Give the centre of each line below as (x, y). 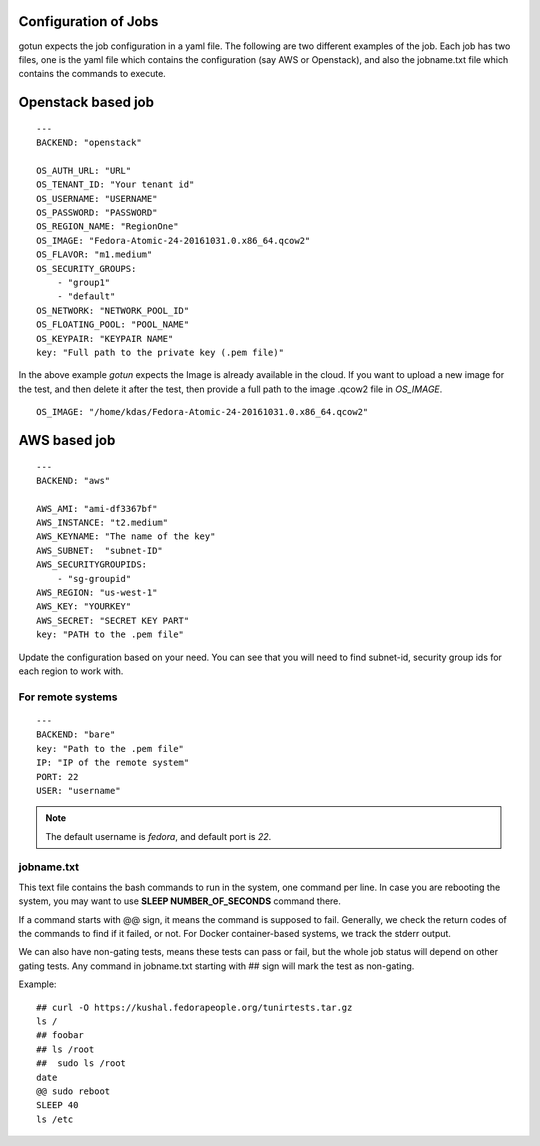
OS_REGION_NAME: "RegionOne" (107, 226)
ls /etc (55, 1119)
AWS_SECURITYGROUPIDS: (92, 564)
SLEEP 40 (57, 1105)
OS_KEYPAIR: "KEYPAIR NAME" (105, 338)
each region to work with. (71, 671)
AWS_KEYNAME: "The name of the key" (126, 536)
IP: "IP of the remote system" (113, 763)
